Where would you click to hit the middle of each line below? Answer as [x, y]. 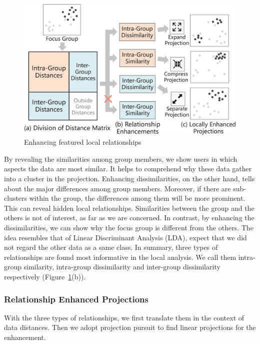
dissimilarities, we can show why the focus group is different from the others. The [129, 228]
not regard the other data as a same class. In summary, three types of [111, 247]
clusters [16, 198]
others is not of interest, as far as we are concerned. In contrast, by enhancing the [129, 218]
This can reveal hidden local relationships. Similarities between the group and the [129, 208]
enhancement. [25, 337]
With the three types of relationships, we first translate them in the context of [124, 317]
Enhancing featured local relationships [83, 142]
